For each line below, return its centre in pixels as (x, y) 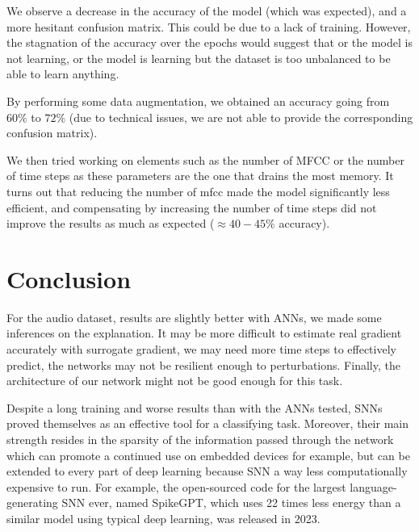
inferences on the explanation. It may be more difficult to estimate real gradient (204, 333)
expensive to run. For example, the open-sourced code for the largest (176, 486)
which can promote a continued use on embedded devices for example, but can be (208, 455)
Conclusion (69, 278)
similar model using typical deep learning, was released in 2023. (163, 518)
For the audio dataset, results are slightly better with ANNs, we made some (194, 317)
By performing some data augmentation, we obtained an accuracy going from (198, 101)
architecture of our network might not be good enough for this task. (175, 381)
